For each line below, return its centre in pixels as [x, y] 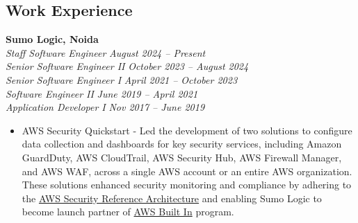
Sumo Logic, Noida [52, 39]
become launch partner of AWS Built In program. [128, 212]
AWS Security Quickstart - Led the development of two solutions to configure [187, 130]
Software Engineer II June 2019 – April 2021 [102, 93]
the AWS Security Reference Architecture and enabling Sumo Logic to [172, 198]
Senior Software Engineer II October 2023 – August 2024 [127, 66]
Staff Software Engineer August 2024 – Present [106, 52]
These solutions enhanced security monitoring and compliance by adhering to [187, 185]
